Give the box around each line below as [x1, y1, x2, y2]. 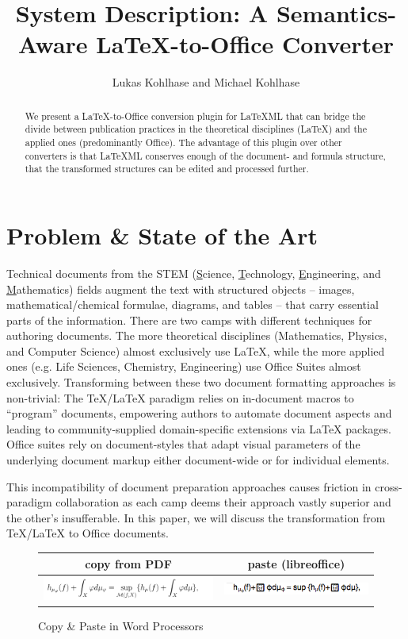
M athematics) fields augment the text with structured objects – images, [6, 280, 355, 297]
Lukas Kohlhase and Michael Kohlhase [112, 74, 300, 90]
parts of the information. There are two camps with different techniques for [6, 311, 372, 328]
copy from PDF [85, 555, 172, 572]
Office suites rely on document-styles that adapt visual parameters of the [6, 436, 360, 452]
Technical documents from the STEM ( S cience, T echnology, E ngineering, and [6, 264, 381, 281]
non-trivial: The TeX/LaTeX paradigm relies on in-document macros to [6, 389, 354, 406]
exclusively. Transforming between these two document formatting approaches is [6, 374, 396, 391]
